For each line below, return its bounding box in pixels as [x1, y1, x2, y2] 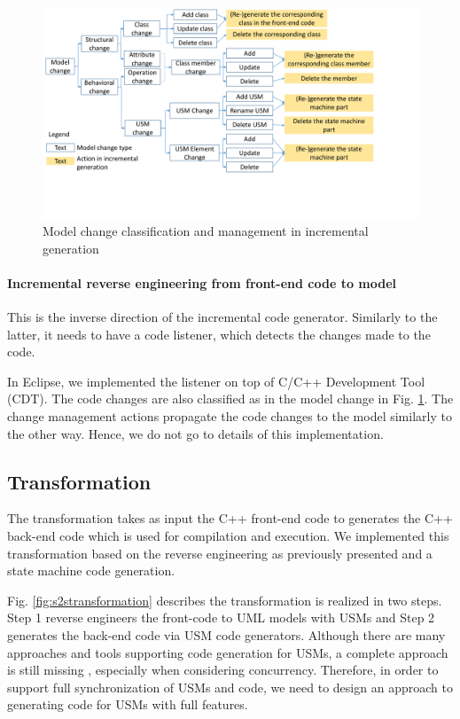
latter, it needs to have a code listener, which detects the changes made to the [7, 324, 431, 343]
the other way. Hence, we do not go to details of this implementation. [7, 424, 384, 442]
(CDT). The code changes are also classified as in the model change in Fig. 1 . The [7, 389, 454, 408]
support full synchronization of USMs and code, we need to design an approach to [7, 677, 453, 696]
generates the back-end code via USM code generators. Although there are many [7, 626, 446, 644]
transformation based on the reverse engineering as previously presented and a [7, 543, 433, 562]
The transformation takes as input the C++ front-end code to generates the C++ [7, 509, 453, 528]
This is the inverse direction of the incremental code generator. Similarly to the [7, 308, 438, 326]
